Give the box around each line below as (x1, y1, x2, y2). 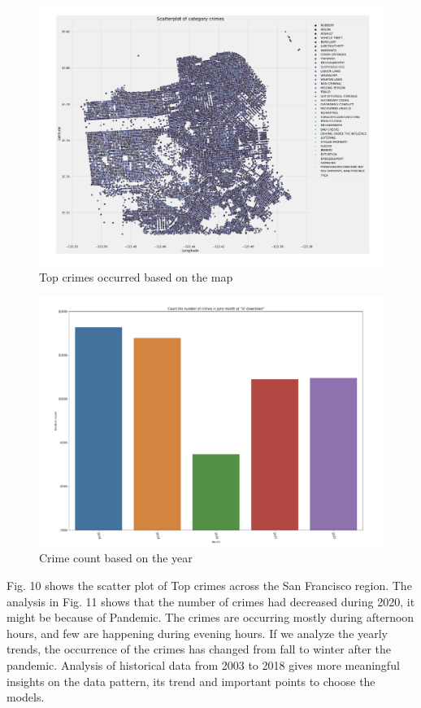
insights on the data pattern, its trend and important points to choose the (7, 672, 375, 689)
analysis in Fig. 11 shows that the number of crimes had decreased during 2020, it (7, 592, 415, 610)
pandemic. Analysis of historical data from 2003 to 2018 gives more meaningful (7, 656, 400, 673)
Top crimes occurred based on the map (39, 269, 233, 285)
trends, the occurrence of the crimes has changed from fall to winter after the (7, 640, 391, 658)
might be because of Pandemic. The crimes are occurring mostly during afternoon (7, 609, 414, 626)
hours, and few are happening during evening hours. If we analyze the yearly (7, 624, 388, 641)
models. (7, 688, 45, 706)
